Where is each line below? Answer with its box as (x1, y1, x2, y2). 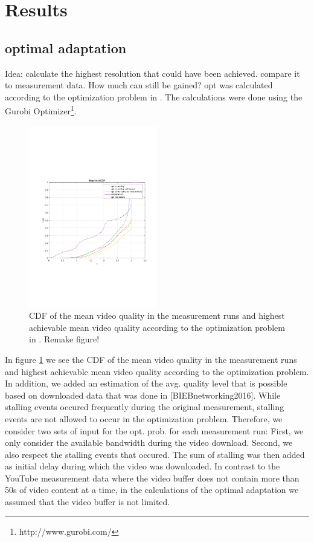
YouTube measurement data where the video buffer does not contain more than (5, 471, 300, 484)
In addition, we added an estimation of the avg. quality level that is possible (5, 377, 287, 390)
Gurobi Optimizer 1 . (5, 103, 77, 117)
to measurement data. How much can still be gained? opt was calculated (5, 79, 273, 91)
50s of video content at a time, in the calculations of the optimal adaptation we (5, 483, 299, 496)
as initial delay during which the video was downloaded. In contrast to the (5, 460, 280, 472)
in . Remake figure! (29, 333, 100, 345)
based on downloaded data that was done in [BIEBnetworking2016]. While (5, 388, 281, 401)
